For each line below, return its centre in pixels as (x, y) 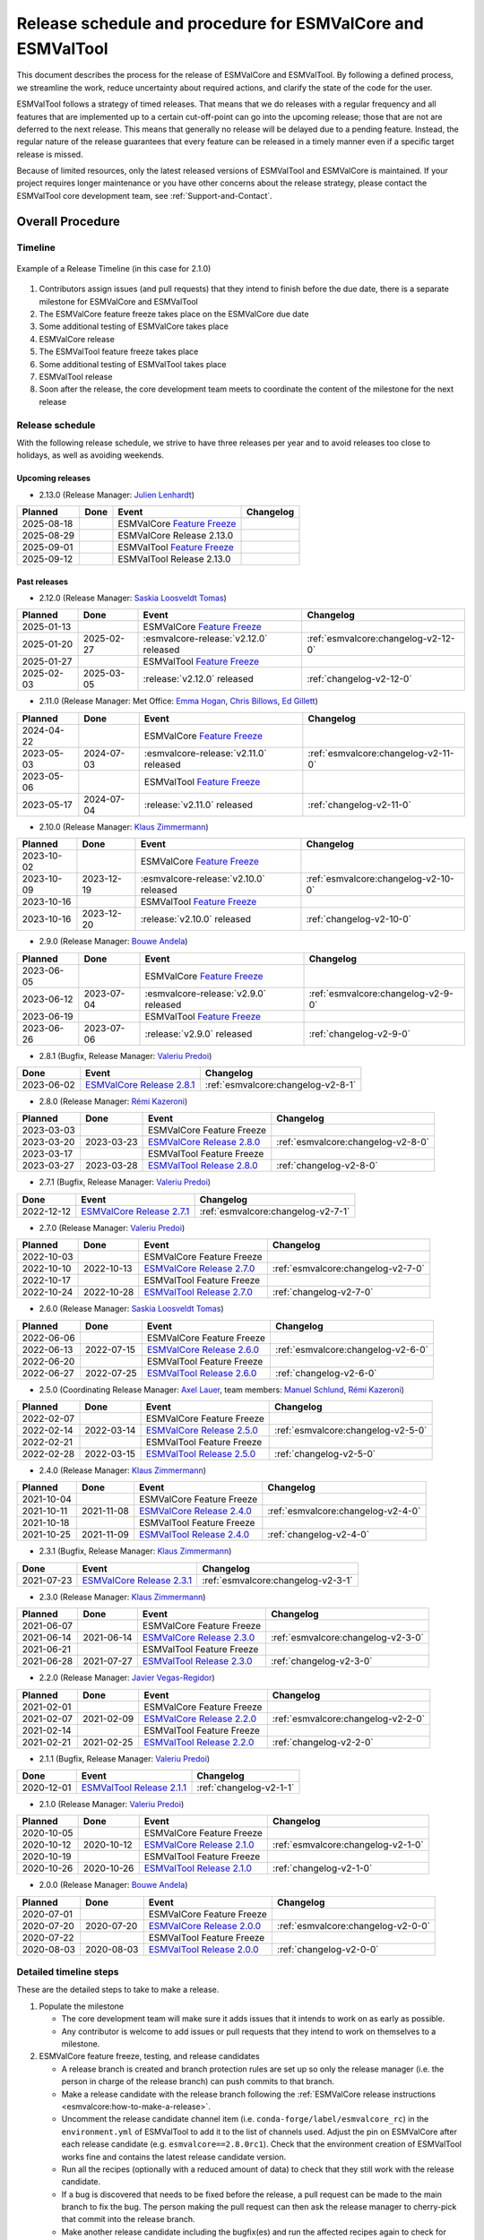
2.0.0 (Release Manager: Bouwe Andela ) (113, 1885)
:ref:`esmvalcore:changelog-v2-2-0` (349, 1719)
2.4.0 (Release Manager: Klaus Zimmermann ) (122, 1470)
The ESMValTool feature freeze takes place (119, 352)
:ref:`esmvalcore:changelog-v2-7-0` (348, 1269)
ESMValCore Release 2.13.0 (176, 536)
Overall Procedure (68, 221)
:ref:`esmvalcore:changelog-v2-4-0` (344, 1512)
